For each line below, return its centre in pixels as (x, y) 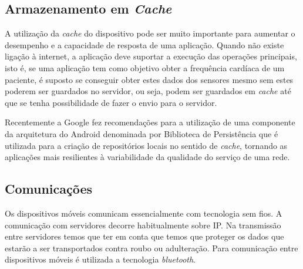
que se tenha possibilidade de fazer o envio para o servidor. (111, 102)
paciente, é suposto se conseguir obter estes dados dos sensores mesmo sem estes (149, 79)
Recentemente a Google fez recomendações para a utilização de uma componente (150, 122)
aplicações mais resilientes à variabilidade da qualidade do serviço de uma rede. (147, 157)
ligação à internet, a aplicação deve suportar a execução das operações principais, (151, 56)
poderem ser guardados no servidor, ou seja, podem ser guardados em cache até (148, 91)
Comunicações (49, 189)
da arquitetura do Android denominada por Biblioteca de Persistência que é (142, 133)
